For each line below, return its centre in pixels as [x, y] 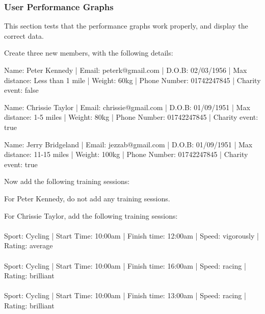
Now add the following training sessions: [67, 181]
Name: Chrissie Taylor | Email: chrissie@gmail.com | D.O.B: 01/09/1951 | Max [127, 107]
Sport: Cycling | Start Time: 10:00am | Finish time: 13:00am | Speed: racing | [125, 295]
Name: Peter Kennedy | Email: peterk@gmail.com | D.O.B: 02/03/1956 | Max [126, 70]
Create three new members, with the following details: [89, 53]
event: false [21, 90]
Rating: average [29, 245]
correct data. [24, 35]
